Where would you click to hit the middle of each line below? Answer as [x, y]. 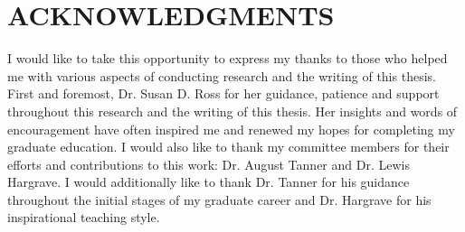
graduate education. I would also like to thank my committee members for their [228, 147]
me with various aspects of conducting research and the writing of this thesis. [222, 75]
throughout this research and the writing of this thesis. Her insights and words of [232, 111]
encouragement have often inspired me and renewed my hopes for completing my [231, 129]
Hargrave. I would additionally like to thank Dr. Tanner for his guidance [209, 182]
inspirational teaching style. [84, 217]
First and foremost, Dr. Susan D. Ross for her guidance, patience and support [223, 93]
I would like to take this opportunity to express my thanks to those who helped [228, 58]
